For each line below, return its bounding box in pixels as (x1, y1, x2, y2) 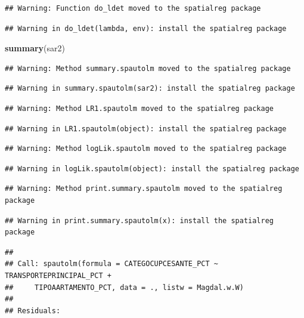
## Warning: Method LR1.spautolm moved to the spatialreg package (5, 104, 274, 113)
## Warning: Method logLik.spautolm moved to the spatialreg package (5, 144, 287, 153)
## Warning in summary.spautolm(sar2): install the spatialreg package (5, 84, 295, 93)
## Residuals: (5, 306, 61, 315)
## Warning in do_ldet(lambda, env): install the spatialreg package (5, 24, 287, 33)
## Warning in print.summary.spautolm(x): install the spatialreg (5, 216, 274, 225)
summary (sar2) (5, 42, 65, 54)
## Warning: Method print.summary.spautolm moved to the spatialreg (5, 184, 283, 193)
